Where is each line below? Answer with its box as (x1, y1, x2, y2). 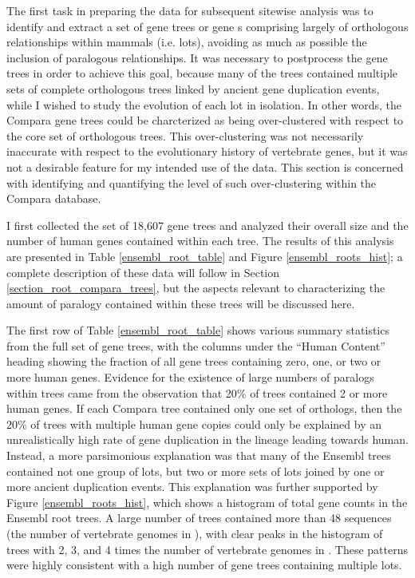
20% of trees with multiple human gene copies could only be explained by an (6, 415, 381, 432)
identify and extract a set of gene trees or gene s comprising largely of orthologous (6, 18, 409, 34)
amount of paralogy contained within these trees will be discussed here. (6, 295, 355, 311)
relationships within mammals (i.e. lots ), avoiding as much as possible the (6, 34, 367, 50)
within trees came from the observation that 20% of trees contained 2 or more (6, 384, 388, 401)
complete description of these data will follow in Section (6, 263, 280, 280)
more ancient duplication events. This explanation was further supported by (6, 478, 378, 495)
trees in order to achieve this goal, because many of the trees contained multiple (6, 65, 398, 81)
